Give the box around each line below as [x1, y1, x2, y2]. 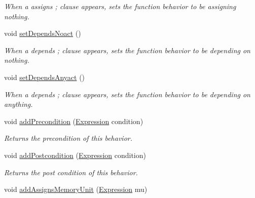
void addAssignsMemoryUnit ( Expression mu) [4, 184, 148, 194]
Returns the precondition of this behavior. [4, 133, 132, 143]
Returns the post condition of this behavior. [4, 167, 138, 177]
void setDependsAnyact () [4, 71, 85, 82]
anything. [4, 99, 33, 109]
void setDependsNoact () [4, 28, 81, 38]
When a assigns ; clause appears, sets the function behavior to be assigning [4, 1, 236, 11]
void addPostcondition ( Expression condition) [4, 149, 146, 160]
